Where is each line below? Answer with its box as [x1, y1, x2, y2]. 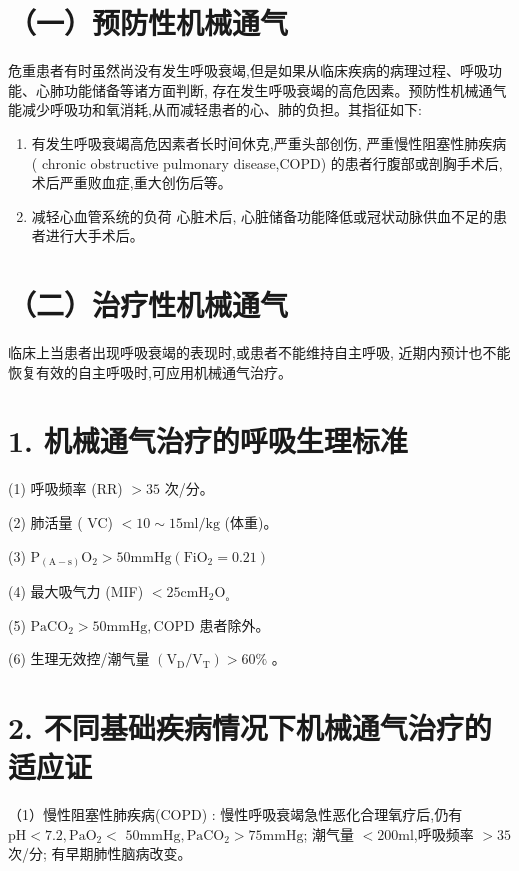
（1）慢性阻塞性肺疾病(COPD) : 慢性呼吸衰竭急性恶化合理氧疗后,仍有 [8, 804, 463, 825]
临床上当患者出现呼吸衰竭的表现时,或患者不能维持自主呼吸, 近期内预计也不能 [8, 342, 511, 362]
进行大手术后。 [45, 225, 144, 246]
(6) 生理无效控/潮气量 [8, 648, 150, 669]
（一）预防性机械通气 [8, 2, 289, 43]
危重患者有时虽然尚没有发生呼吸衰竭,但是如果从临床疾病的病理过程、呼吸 [8, 60, 488, 81]
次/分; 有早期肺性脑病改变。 [8, 843, 192, 864]
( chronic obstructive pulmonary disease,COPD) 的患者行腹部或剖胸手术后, [31, 152, 503, 173]
